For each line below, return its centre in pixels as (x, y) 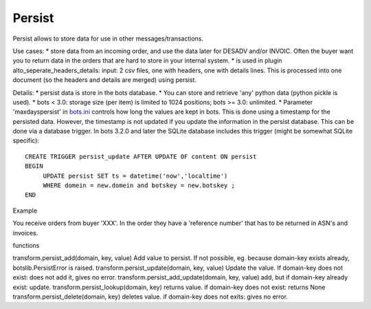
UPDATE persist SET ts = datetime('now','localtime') (135, 176)
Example (25, 211)
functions (26, 245)
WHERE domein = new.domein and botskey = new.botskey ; (139, 185)
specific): (26, 140)
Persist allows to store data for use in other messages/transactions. (108, 39)
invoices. (25, 233)
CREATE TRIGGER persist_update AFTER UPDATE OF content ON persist (141, 156)
